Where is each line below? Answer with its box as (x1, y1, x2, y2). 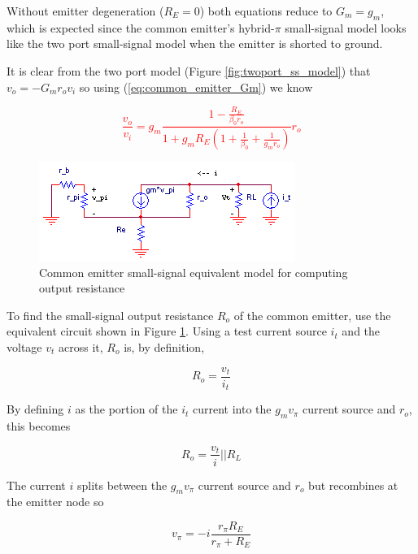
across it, (59, 339, 103, 355)
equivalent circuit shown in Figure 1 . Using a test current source (7, 322, 327, 340)
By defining (7, 400, 64, 418)
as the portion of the (75, 400, 178, 418)
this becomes (7, 417, 71, 434)
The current (7, 476, 66, 493)
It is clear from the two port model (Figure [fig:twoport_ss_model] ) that (7, 62, 371, 79)
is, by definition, (124, 339, 205, 355)
